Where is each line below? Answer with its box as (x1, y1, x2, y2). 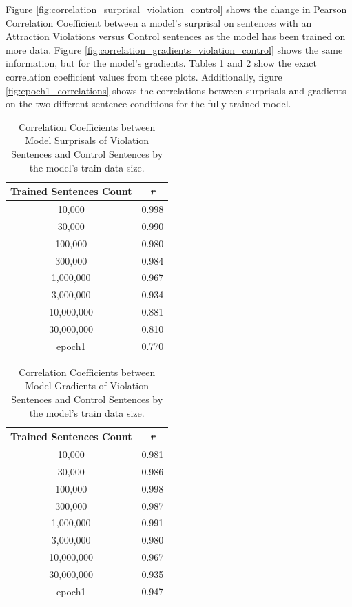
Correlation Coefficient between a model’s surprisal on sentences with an (6, 15, 312, 30)
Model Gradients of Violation (25, 378, 149, 393)
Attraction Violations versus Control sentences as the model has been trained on (6, 29, 346, 43)
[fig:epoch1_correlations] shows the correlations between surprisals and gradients (6, 83, 346, 97)
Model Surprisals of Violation (25, 133, 149, 147)
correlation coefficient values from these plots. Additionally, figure (6, 69, 282, 83)
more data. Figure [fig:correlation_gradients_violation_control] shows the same (6, 42, 343, 56)
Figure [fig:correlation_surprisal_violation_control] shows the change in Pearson (6, 2, 347, 16)
